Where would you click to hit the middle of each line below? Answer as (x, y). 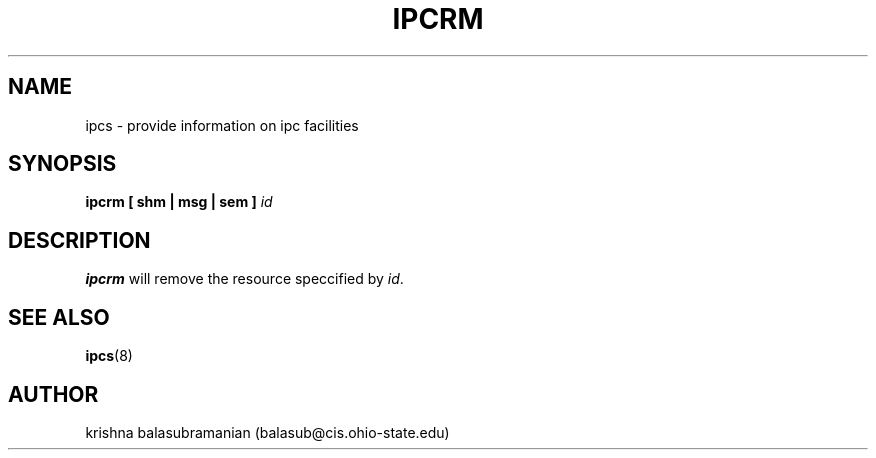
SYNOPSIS (62, 164)
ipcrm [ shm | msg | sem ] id (179, 202)
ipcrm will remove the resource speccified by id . (244, 279)
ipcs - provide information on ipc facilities (222, 125)
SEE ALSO (59, 317)
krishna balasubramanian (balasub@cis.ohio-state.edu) (267, 432)
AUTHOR (53, 394)
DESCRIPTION (79, 240)
